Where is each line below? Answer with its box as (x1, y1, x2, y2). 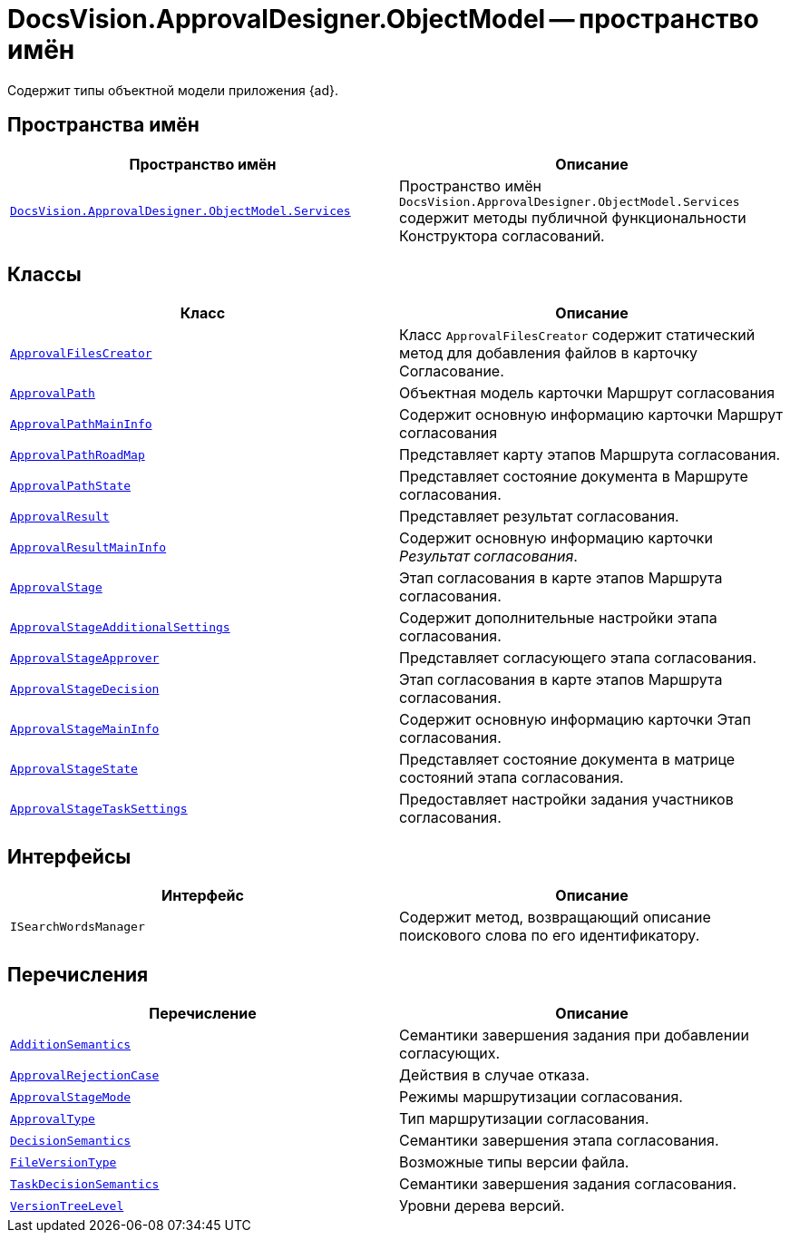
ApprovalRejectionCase (10, 1068, 160, 1082)
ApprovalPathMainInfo (10, 416, 152, 431)
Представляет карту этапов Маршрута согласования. (399, 445, 781, 464)
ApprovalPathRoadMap (10, 447, 145, 462)
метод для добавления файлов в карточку (399, 344, 698, 363)
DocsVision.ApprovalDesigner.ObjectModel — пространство (7, 4, 759, 34)
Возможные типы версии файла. (399, 1153, 629, 1172)
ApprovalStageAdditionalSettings (10, 620, 230, 634)
